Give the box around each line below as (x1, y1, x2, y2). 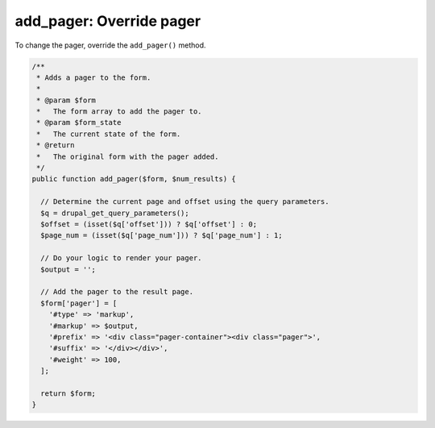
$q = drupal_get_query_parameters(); (40, 208, 189, 218)
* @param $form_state (36, 118, 122, 127)
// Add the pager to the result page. (40, 287, 193, 297)
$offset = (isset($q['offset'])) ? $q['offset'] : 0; (40, 220, 258, 229)
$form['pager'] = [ (40, 298, 118, 308)
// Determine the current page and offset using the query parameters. (40, 197, 329, 206)
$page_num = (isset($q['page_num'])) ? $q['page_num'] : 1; (40, 231, 283, 240)
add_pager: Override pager (14, 12, 201, 30)
